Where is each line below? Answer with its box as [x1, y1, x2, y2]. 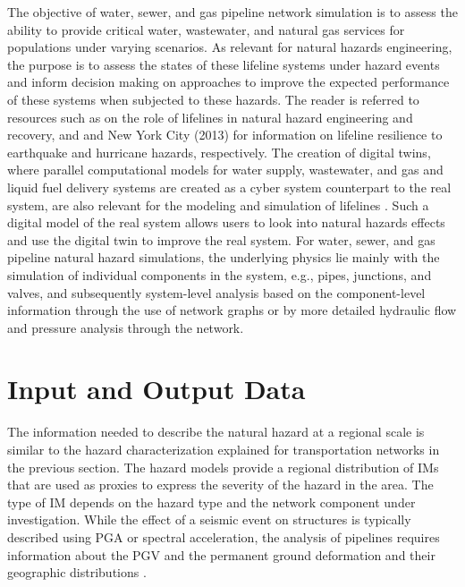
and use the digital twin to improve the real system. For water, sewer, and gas [7, 230, 435, 249]
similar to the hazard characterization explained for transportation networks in [7, 440, 440, 458]
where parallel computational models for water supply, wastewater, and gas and [7, 160, 444, 179]
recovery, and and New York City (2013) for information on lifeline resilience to [7, 125, 443, 144]
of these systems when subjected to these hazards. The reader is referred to [7, 89, 419, 108]
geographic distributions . [7, 563, 147, 582]
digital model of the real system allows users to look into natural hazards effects [7, 213, 445, 232]
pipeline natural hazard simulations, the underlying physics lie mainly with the [7, 248, 440, 267]
